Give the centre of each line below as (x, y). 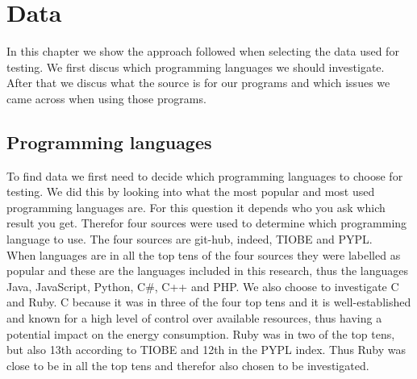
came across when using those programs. (106, 98)
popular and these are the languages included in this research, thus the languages (208, 271)
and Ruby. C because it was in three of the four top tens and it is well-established (209, 302)
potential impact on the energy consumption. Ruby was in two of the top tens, (201, 333)
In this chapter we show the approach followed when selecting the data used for (203, 51)
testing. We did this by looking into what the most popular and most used (191, 192)
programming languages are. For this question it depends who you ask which (196, 207)
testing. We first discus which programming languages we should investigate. (196, 67)
